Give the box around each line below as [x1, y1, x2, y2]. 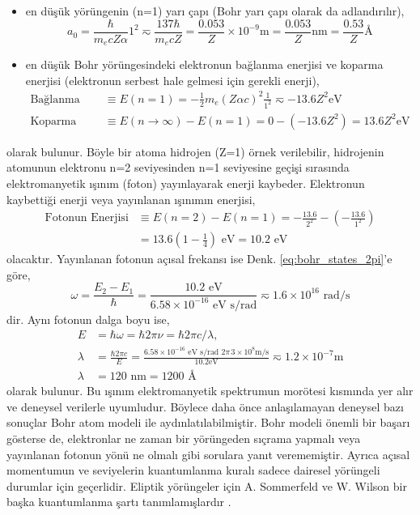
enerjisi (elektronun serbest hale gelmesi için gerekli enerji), [25, 71, 320, 88]
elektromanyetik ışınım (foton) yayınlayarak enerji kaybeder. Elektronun [6, 174, 365, 191]
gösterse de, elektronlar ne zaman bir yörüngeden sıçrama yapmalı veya [6, 429, 361, 446]
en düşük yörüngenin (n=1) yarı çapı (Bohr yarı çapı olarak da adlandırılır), [25, 2, 405, 19]
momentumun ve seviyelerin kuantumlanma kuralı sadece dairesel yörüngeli [6, 462, 380, 479]
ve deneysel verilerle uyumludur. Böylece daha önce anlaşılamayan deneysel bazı [6, 398, 404, 415]
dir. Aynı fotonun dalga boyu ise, [6, 310, 170, 327]
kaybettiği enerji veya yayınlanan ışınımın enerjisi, [6, 190, 256, 207]
